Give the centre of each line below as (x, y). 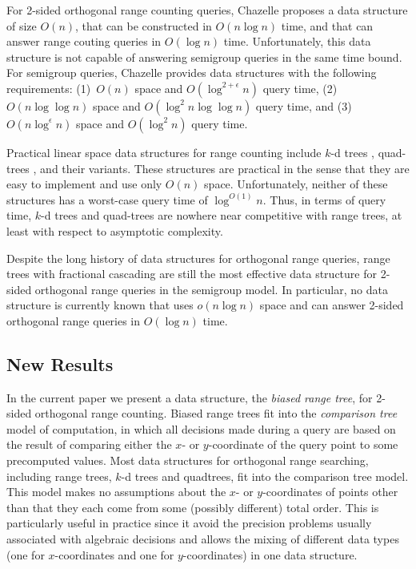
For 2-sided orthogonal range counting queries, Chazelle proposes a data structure (207, 10)
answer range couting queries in (84, 41)
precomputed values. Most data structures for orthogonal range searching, (188, 460)
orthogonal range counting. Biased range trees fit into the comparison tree (216, 413)
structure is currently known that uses (100, 305)
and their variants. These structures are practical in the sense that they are (225, 168)
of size (22, 25)
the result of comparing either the (89, 444)
